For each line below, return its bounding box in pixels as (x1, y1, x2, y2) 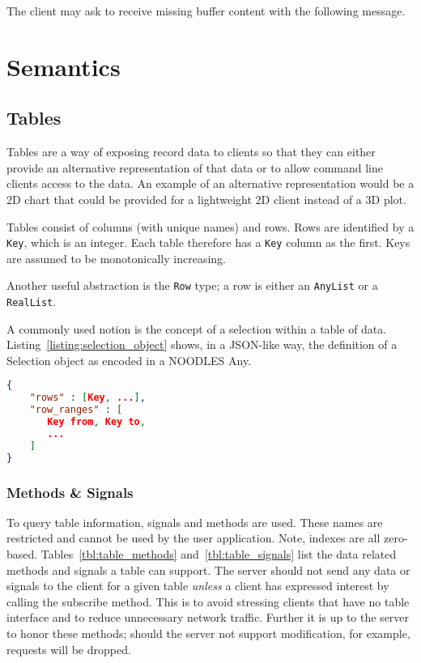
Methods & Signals (6, 482, 134, 502)
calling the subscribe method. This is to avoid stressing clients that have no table (6, 593, 410, 610)
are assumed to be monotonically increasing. (6, 249, 226, 266)
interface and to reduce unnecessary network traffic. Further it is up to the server (6, 609, 410, 626)
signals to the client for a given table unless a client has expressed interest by (6, 577, 389, 594)
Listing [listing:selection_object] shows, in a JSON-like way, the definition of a (6, 336, 398, 353)
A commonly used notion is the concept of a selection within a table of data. (6, 320, 387, 337)
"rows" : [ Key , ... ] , (29, 392, 146, 404)
